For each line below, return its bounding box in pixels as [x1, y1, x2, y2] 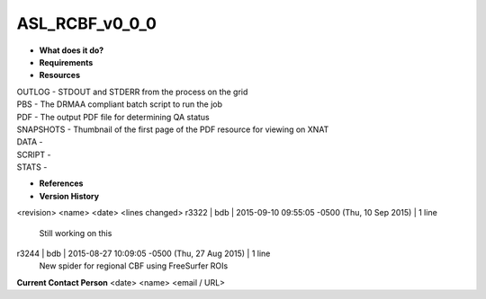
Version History [39, 190, 99, 201]
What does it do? [39, 45, 104, 56]
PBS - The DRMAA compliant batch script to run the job [16, 99, 223, 110]
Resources [39, 70, 81, 81]
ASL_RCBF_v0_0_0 [16, 13, 157, 33]
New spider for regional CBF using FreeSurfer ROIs [39, 260, 229, 271]
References [39, 178, 84, 189]
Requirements [39, 57, 94, 67]
